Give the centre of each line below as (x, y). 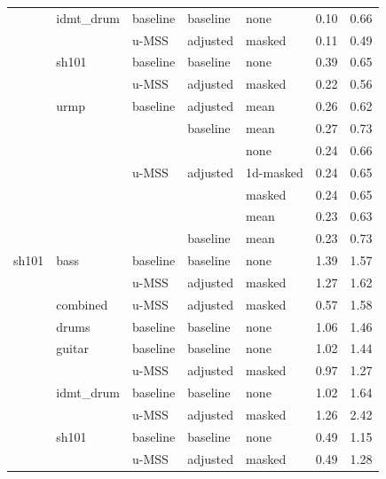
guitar (72, 348)
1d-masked (275, 172)
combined (82, 304)
